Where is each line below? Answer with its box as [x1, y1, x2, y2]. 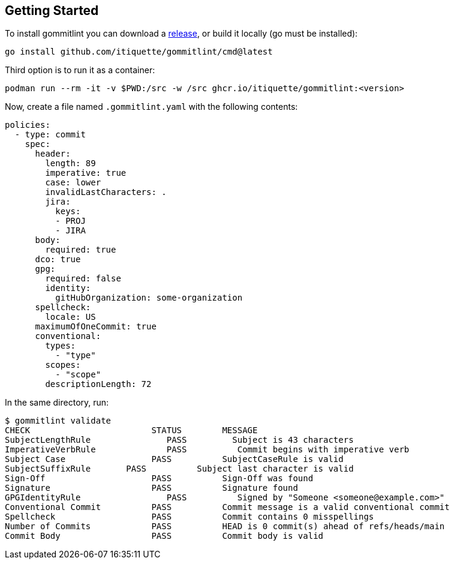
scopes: [45, 360, 81, 370]
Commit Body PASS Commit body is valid [5, 531, 324, 541]
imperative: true [45, 168, 127, 178]
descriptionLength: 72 [45, 379, 152, 389]
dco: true [35, 254, 81, 265]
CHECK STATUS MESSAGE [5, 425, 258, 436]
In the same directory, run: [5, 397, 109, 408]
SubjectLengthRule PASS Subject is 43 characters [5, 435, 354, 445]
